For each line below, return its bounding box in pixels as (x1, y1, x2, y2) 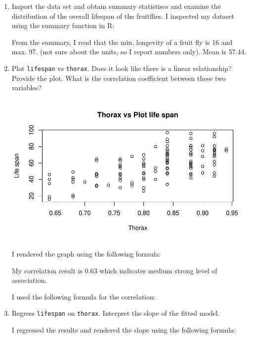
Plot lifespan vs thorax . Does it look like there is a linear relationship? (11, 63, 232, 73)
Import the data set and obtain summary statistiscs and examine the (11, 1, 221, 11)
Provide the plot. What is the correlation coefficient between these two (11, 73, 226, 83)
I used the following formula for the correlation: (11, 291, 156, 301)
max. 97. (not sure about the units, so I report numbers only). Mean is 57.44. (11, 46, 247, 57)
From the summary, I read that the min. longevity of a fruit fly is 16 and (11, 37, 233, 47)
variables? (11, 82, 42, 93)
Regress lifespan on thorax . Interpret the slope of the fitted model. (11, 308, 220, 318)
